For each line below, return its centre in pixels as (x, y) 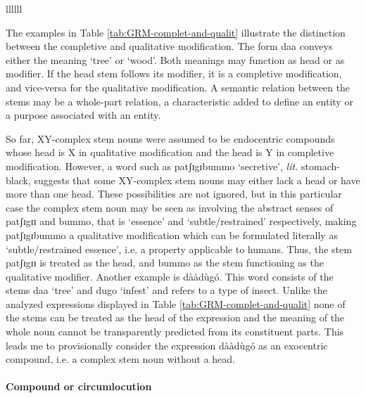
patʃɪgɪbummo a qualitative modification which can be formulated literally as (172, 235)
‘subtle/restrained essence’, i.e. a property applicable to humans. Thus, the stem (179, 249)
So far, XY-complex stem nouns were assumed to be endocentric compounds (170, 138)
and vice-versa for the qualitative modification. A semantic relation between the (178, 87)
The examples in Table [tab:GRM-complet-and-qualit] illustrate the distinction (176, 32)
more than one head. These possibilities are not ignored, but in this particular (174, 194)
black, (18, 180)
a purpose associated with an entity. (83, 115)
